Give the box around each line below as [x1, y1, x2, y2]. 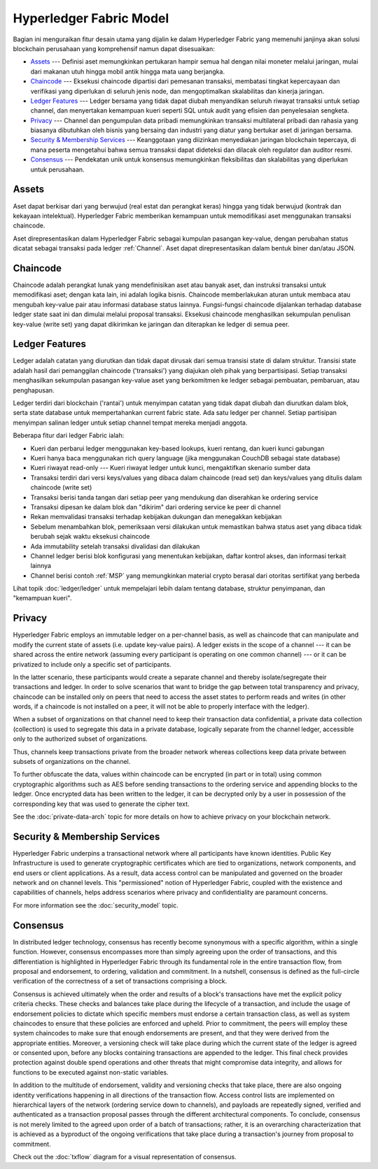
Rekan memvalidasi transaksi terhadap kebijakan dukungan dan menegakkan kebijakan [30, 513, 282, 521]
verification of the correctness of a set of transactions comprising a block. [13, 977, 227, 986]
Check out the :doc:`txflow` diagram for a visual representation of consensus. [13, 1152, 237, 1161]
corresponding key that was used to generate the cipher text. [13, 800, 190, 808]
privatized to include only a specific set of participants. [13, 660, 171, 668]
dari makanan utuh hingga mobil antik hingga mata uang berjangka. [30, 67, 225, 76]
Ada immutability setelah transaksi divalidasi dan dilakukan [30, 542, 200, 551]
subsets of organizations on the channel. [13, 758, 131, 766]
